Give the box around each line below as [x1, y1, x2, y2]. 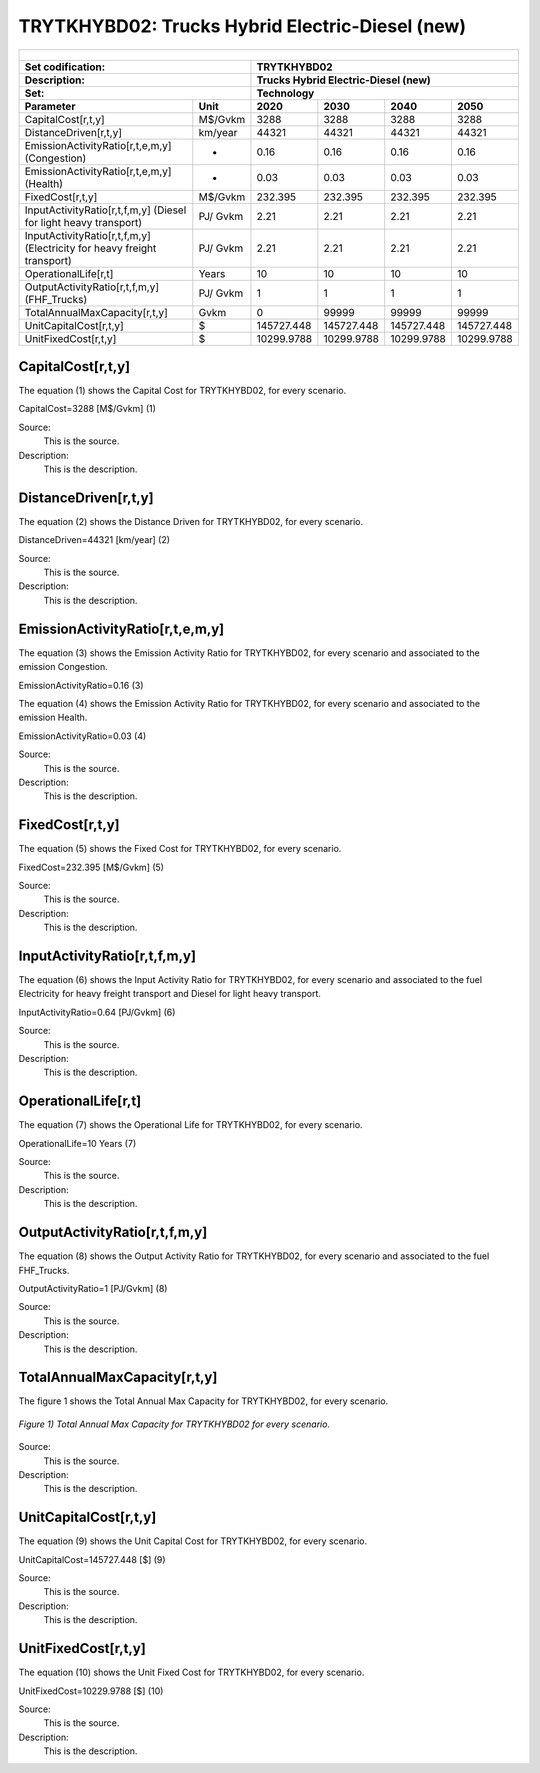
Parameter [24, 99, 76, 113]
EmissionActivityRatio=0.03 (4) [18, 730, 147, 742]
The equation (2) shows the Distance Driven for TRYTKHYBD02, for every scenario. [18, 515, 364, 527]
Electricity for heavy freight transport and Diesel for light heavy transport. [18, 988, 322, 1000]
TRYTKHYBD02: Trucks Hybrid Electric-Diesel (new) [18, 15, 467, 37]
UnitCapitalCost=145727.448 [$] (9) [18, 1553, 166, 1565]
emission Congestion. [18, 661, 109, 673]
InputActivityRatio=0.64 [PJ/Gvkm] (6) [18, 1006, 176, 1018]
